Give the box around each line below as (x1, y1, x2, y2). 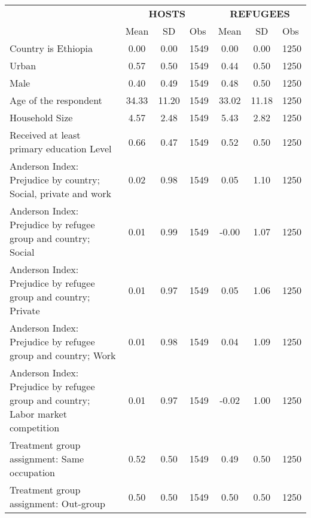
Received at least (10, 128, 81, 142)
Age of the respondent (10, 93, 102, 107)
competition (10, 421, 60, 434)
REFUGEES (230, 7, 290, 20)
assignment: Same (10, 452, 84, 465)
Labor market (10, 407, 67, 421)
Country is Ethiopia (10, 41, 93, 55)
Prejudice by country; (10, 173, 100, 186)
